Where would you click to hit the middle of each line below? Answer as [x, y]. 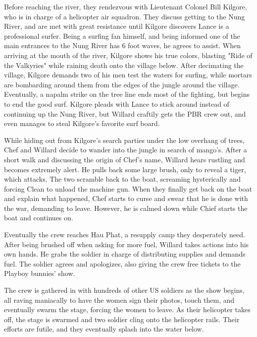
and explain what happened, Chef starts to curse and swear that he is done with [126, 198]
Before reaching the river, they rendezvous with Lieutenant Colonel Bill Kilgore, [126, 6]
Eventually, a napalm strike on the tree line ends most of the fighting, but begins [127, 94]
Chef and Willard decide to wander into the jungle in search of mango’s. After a [126, 150]
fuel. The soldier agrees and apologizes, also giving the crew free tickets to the [122, 263]
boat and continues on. [39, 218]
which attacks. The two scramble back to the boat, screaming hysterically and [122, 179]
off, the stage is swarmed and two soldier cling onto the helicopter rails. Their [122, 319]
